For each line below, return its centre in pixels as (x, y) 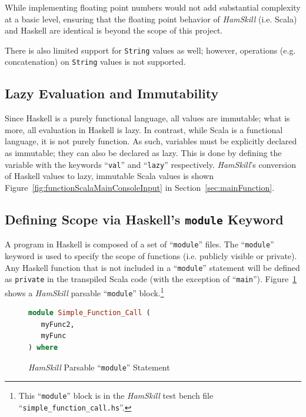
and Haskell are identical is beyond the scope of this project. (114, 30)
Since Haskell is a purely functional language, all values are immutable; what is (147, 118)
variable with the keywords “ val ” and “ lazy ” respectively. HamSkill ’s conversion (150, 164)
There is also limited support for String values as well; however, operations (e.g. (150, 50)
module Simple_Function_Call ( (89, 313)
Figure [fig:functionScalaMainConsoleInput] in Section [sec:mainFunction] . (140, 187)
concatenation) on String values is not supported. (95, 62)
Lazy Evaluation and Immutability (112, 93)
